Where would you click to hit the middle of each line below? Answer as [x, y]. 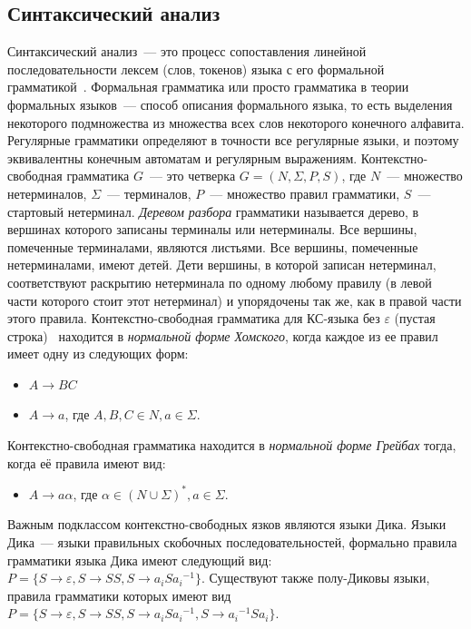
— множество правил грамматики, [305, 193]
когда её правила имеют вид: [87, 462]
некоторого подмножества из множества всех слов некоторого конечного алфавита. [236, 122]
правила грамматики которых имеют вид [119, 595]
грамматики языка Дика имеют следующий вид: [140, 560]
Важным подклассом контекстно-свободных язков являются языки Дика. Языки [227, 524]
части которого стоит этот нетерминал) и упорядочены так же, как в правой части [235, 300]
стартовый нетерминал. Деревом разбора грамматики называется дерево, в [213, 211]
